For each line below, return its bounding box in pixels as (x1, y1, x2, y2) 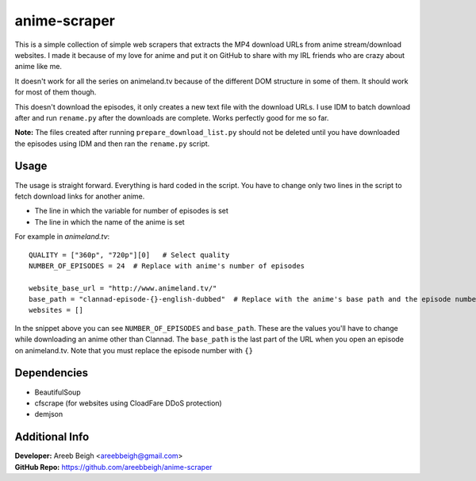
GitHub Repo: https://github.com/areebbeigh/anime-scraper (14, 462, 213, 471)
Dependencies (14, 366, 89, 380)
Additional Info (14, 430, 90, 444)
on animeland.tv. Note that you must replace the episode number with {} (14, 345, 254, 355)
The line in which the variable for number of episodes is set (34, 206, 229, 216)
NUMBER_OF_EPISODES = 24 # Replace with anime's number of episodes (29, 261, 305, 270)
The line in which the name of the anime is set (34, 217, 186, 226)
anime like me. (14, 62, 63, 71)
